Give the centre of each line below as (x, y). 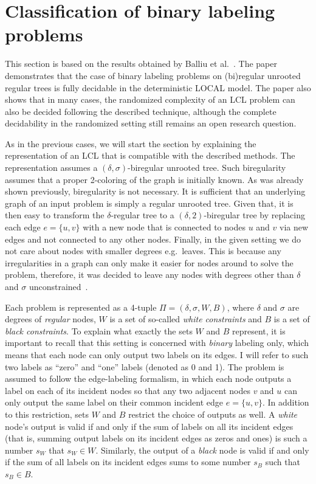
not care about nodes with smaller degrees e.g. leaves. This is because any (143, 251)
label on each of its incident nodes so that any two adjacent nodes (128, 390)
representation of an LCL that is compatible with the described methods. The (150, 155)
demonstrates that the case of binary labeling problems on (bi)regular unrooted (153, 75)
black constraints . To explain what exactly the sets (99, 330)
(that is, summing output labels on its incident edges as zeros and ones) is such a (156, 438)
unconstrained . (58, 286)
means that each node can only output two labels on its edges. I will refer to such (157, 354)
